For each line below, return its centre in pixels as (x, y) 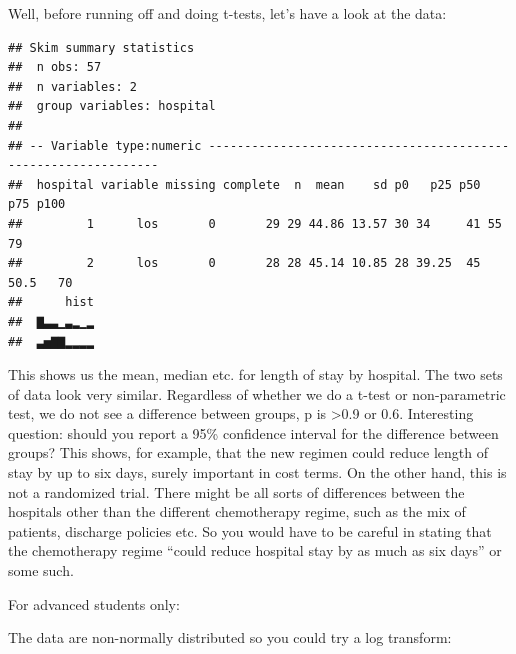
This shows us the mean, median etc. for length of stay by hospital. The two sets (255, 374)
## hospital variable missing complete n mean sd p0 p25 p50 (244, 184)
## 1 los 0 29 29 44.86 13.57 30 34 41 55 (255, 223)
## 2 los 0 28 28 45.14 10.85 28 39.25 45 (244, 263)
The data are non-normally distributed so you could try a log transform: (230, 637)
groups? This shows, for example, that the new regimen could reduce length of (248, 452)
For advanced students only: (94, 603)
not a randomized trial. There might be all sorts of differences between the (236, 491)
